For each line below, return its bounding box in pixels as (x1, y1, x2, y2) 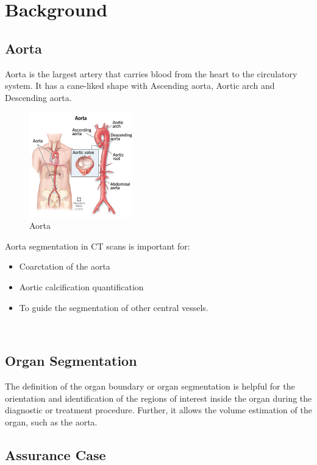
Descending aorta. (5, 91, 72, 103)
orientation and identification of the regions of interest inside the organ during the (5, 391, 312, 404)
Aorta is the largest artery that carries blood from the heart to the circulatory (5, 67, 297, 80)
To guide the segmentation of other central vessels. (19, 301, 208, 313)
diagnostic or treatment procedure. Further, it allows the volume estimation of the (5, 404, 312, 416)
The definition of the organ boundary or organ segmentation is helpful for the (5, 379, 295, 392)
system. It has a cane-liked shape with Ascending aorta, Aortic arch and (5, 79, 275, 92)
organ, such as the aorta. (5, 415, 98, 428)
